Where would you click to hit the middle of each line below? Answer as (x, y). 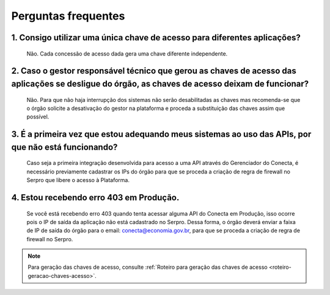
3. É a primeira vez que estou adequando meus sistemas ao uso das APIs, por (161, 134)
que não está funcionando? (64, 147)
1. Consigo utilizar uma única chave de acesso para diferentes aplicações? (156, 38)
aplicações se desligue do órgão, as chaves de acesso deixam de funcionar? (160, 83)
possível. (38, 117)
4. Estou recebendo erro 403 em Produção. (95, 198)
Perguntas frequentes (68, 16)
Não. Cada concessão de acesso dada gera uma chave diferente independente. (127, 53)
